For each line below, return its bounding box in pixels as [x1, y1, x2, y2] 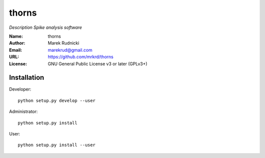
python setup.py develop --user [18, 98, 96, 103]
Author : [9, 40, 26, 46]
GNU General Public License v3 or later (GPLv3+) [48, 61, 148, 67]
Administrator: [9, 109, 38, 114]
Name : [9, 33, 23, 39]
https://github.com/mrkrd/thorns [48, 54, 114, 60]
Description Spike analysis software [9, 24, 82, 30]
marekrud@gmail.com [48, 47, 93, 53]
